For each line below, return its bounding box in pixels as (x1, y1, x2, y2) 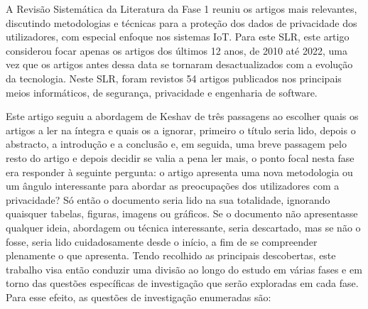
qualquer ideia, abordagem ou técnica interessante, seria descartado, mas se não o (6, 219, 361, 234)
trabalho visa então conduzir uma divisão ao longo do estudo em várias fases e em (6, 261, 362, 276)
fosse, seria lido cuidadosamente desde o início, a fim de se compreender (6, 234, 318, 249)
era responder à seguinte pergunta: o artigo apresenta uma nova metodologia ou (6, 164, 353, 179)
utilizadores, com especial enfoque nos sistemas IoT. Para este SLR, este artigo (6, 29, 350, 44)
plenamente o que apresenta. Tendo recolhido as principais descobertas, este (6, 248, 336, 263)
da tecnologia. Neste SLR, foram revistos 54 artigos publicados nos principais (6, 70, 342, 85)
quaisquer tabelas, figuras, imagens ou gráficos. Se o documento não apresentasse (6, 206, 358, 221)
